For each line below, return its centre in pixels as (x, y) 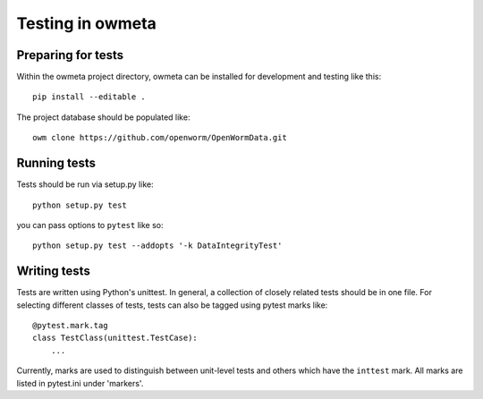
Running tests (56, 163)
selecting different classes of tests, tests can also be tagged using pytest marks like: (172, 305)
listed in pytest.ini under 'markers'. (80, 383)
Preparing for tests (70, 55)
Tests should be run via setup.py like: (85, 184)
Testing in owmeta (86, 23)
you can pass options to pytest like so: (90, 225)
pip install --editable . (89, 97)
